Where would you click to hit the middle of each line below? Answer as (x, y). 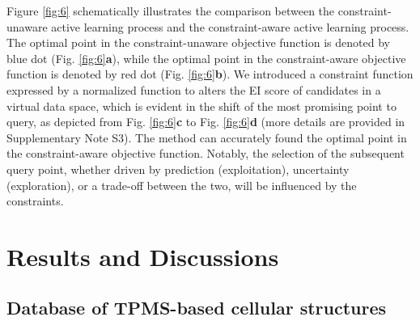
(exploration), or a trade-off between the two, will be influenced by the (182, 185)
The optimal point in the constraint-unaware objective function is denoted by (198, 42)
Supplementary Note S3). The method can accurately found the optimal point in (207, 137)
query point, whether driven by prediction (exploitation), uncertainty (178, 169)
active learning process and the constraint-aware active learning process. (230, 26)
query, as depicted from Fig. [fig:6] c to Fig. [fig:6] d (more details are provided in (206, 122)
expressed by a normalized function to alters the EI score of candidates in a (194, 89)
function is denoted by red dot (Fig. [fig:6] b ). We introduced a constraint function (210, 74)
